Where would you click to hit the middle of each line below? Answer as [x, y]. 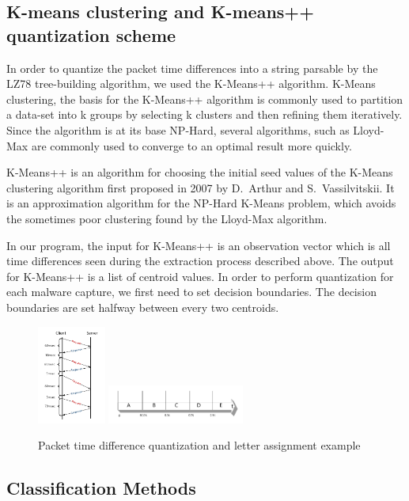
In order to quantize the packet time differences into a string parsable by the [192, 68]
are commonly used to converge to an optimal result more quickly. [192, 145]
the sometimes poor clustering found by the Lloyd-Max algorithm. [167, 218]
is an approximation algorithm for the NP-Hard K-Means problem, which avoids [201, 203]
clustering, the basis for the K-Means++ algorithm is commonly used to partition [205, 99]
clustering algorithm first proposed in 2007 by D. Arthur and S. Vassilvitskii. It [201, 187]
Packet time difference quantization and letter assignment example [199, 445]
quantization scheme [91, 34]
